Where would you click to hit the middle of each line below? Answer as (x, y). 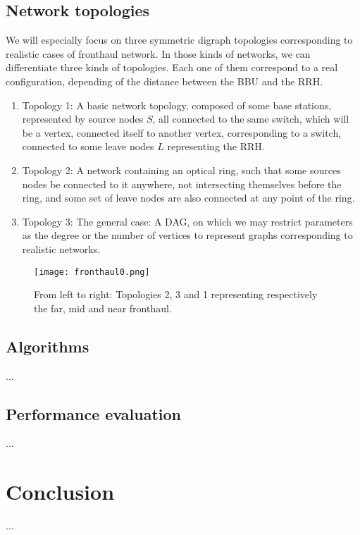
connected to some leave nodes (88, 146)
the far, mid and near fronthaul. (103, 308)
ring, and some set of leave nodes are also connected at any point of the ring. (188, 198)
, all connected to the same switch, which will (251, 119)
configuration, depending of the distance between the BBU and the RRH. (165, 81)
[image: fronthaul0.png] (92, 272)
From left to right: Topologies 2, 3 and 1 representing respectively (176, 294)
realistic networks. (61, 248)
